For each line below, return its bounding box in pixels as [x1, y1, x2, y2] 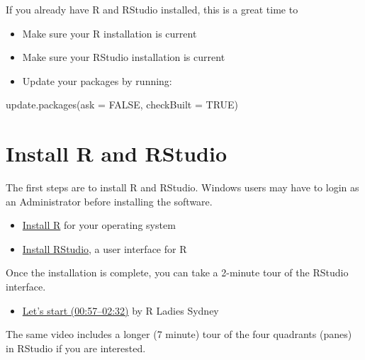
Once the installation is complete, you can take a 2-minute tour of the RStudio [6, 265, 349, 280]
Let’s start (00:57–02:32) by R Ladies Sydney [22, 303, 219, 317]
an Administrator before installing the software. [6, 193, 213, 208]
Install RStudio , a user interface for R [22, 241, 187, 256]
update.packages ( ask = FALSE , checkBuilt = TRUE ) [6, 97, 239, 112]
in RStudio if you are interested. [6, 340, 146, 355]
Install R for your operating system [22, 218, 176, 232]
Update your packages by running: [22, 73, 172, 88]
